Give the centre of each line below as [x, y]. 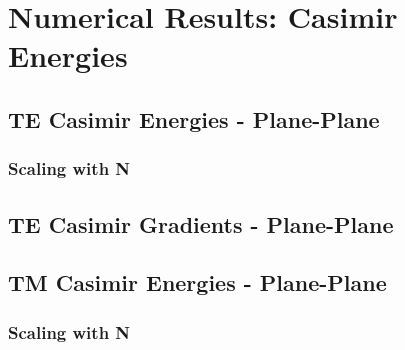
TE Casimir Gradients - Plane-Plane [201, 223]
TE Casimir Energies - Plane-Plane [194, 118]
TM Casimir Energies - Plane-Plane [197, 282]
